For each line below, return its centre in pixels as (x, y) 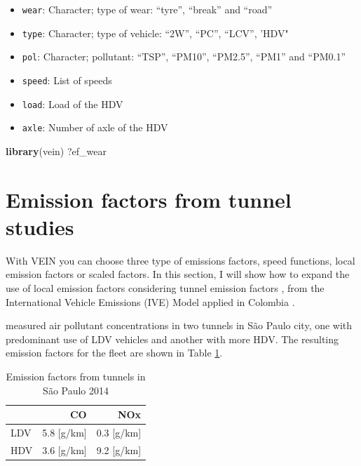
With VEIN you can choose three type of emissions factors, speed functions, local (180, 260)
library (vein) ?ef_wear (56, 151)
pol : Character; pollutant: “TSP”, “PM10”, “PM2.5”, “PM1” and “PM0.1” (184, 56)
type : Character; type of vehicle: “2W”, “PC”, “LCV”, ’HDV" (155, 33)
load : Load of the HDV (73, 104)
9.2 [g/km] (119, 450)
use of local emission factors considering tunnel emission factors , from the (165, 288)
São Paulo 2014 (76, 390)
